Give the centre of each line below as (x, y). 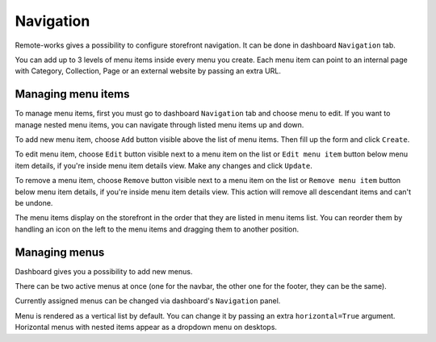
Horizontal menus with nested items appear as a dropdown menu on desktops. (146, 327)
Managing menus (60, 252)
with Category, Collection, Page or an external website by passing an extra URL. (148, 71)
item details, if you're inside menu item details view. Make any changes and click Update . (163, 165)
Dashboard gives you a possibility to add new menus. (104, 271)
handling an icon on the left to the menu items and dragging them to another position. (157, 229)
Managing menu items (72, 94)
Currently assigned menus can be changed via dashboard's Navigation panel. (148, 301)
